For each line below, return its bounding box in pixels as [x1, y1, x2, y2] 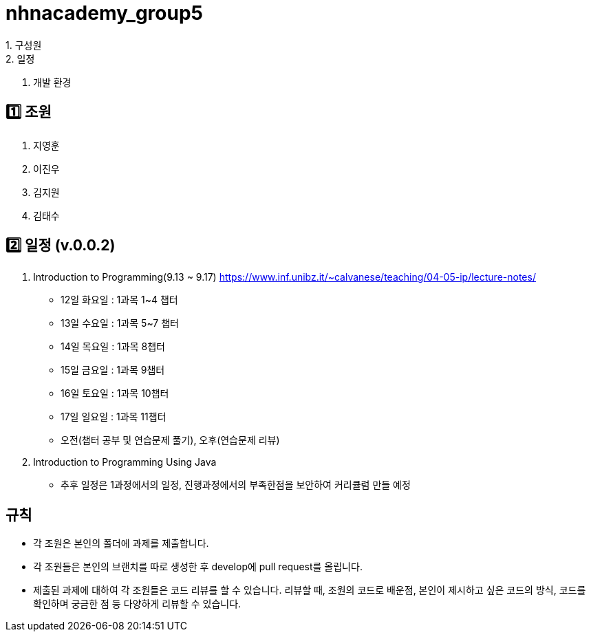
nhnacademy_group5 [6, 1, 204, 25]
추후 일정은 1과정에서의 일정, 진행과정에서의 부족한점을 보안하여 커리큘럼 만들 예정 [61, 479, 411, 491]
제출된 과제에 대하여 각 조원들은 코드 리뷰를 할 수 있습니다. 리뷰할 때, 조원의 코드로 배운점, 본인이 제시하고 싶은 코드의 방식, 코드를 [33, 584, 586, 596]
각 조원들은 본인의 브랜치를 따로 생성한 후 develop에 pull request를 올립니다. [33, 561, 363, 573]
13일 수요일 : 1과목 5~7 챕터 [61, 317, 179, 330]
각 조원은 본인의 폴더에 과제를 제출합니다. [33, 537, 209, 550]
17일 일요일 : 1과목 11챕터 [61, 411, 166, 423]
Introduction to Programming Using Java [33, 456, 217, 468]
